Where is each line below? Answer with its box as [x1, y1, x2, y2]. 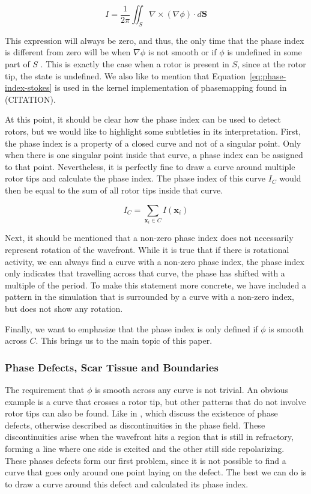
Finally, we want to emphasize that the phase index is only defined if [5, 322, 258, 335]
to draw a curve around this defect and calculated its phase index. [5, 477, 249, 490]
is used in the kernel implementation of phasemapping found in [54, 81, 287, 94]
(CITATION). [5, 93, 56, 105]
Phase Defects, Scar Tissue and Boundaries [5, 359, 219, 374]
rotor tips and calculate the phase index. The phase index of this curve [5, 172, 266, 184]
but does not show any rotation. [5, 302, 123, 315]
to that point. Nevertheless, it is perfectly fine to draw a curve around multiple [5, 160, 295, 172]
